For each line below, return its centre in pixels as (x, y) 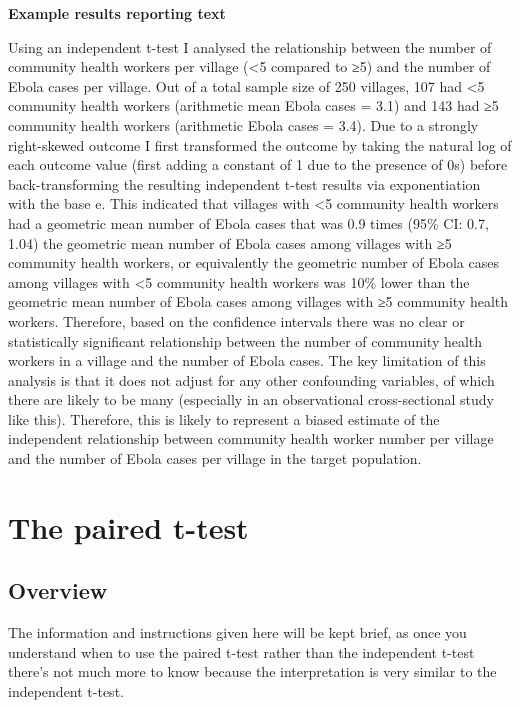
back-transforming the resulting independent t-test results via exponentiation (244, 183)
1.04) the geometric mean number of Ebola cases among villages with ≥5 (230, 242)
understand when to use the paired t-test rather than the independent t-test (241, 651)
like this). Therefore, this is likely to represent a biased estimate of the (224, 418)
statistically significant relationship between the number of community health (245, 340)
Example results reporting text (117, 13)
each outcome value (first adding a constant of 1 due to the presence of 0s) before (258, 164)
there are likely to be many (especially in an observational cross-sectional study (251, 399)
